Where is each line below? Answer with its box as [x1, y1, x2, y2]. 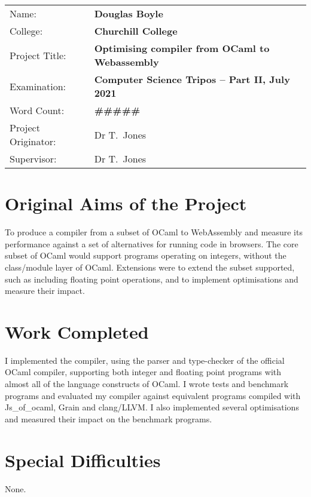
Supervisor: [10, 152, 57, 165]
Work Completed [5, 319, 149, 343]
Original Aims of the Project [5, 191, 247, 216]
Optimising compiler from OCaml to [94, 41, 270, 55]
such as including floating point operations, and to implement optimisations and [5, 272, 298, 285]
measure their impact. [5, 284, 85, 297]
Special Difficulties [5, 447, 161, 472]
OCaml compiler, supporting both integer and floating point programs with [5, 366, 282, 378]
